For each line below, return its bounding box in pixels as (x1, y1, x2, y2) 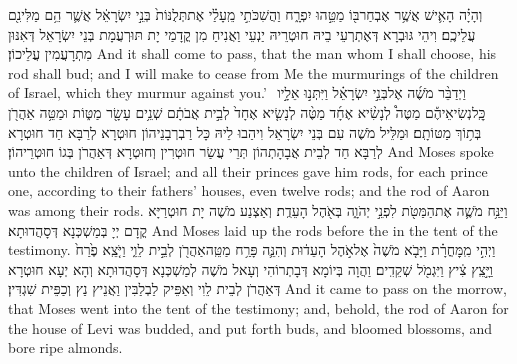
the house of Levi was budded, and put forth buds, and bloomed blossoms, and (8, 317, 493, 338)
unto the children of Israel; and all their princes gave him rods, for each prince (8, 160, 488, 181)
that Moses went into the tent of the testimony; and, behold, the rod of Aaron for (8, 297, 509, 318)
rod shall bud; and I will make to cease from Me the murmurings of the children (8, 62, 499, 83)
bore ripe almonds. (8, 337, 123, 358)
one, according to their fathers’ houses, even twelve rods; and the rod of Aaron (8, 180, 490, 201)
